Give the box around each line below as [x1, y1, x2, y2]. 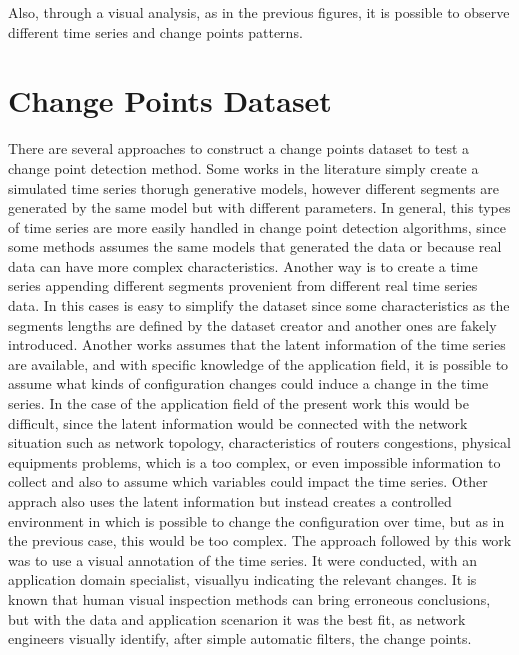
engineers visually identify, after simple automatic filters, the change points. [8, 628, 472, 649]
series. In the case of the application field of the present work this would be [8, 393, 469, 414]
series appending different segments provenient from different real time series [8, 275, 478, 296]
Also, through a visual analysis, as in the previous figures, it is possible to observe [8, 2, 510, 22]
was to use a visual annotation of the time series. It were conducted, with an [8, 549, 478, 570]
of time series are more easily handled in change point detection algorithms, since [8, 216, 506, 237]
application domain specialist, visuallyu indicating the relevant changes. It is [8, 569, 477, 590]
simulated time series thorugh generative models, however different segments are [8, 177, 500, 198]
